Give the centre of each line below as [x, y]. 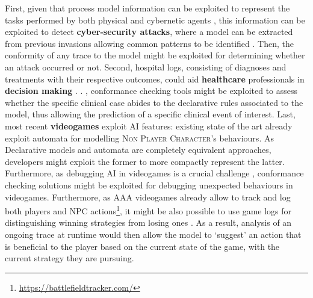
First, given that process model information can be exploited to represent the [147, 8]
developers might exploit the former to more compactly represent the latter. [145, 161]
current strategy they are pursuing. [70, 258]
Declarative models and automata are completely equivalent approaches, [138, 150]
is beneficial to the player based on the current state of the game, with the [142, 246]
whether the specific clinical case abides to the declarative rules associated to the [154, 102]
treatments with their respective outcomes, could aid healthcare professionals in [155, 79]
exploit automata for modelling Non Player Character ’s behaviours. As [139, 138]
